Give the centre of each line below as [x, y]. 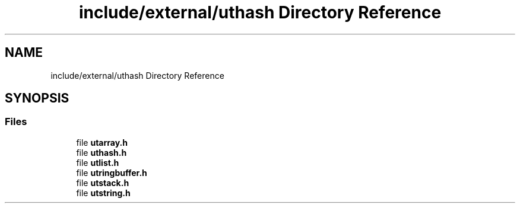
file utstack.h [103, 183]
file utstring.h [103, 193]
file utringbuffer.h [112, 172]
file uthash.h [102, 152]
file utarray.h [102, 142]
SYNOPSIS [37, 98]
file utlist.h [98, 162]
